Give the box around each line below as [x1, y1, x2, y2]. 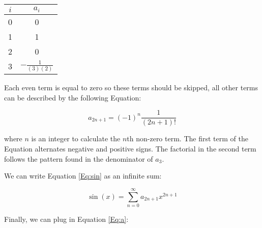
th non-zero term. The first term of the [127, 133, 248, 144]
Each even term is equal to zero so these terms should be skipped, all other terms [4, 82, 258, 93]
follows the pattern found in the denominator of [4, 153, 153, 164]
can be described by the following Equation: [4, 92, 141, 103]
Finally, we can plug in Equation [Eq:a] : [4, 213, 129, 224]
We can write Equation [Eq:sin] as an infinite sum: [4, 170, 162, 181]
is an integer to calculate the [31, 133, 121, 144]
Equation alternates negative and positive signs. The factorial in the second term [4, 143, 256, 154]
